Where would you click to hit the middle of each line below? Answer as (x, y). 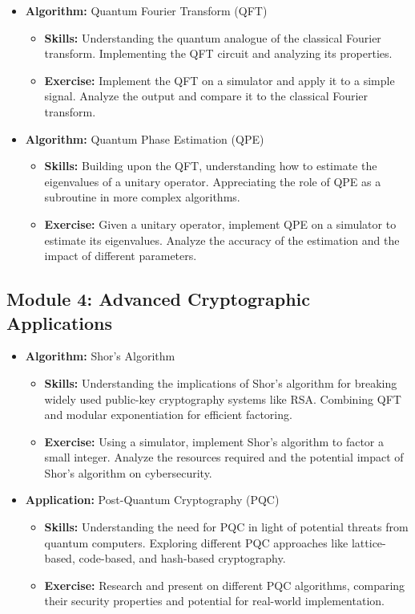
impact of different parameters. (121, 256)
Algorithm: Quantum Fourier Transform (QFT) (146, 10)
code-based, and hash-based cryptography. (182, 558)
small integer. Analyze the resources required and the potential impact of (224, 457)
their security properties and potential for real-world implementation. (214, 601)
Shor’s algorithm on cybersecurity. (128, 472)
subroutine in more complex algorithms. (142, 197)
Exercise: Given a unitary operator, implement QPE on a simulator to (220, 224)
